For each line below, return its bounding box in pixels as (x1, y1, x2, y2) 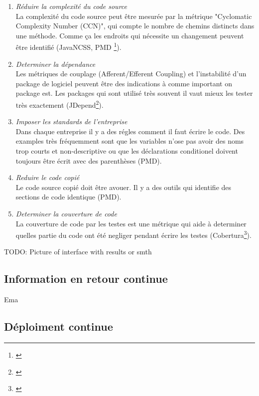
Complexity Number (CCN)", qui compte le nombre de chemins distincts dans (15, 20, 255, 31)
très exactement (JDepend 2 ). (15, 98, 104, 110)
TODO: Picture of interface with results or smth (4, 246, 152, 257)
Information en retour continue (4, 271, 168, 286)
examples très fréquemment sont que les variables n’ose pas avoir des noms (15, 136, 244, 146)
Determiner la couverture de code (15, 208, 117, 218)
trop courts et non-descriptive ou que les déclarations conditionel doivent (15, 146, 238, 156)
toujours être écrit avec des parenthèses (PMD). (15, 155, 162, 166)
